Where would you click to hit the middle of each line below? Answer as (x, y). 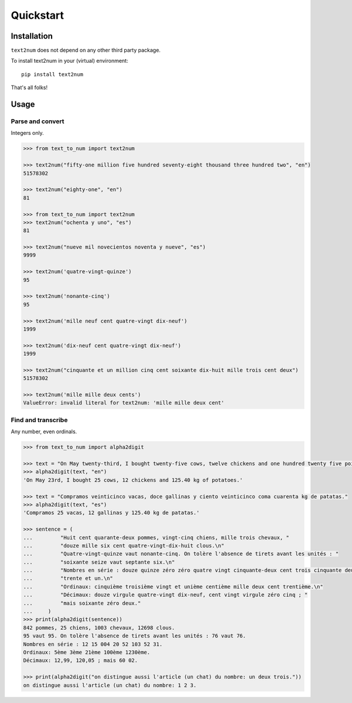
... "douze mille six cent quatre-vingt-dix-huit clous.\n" (124, 546)
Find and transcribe (39, 420)
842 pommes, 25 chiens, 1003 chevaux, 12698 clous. (99, 628)
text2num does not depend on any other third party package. (86, 50)
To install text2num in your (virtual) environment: (70, 61)
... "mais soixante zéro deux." (82, 603)
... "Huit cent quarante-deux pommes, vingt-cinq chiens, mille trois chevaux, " (156, 537)
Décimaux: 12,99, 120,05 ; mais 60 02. (80, 660)
